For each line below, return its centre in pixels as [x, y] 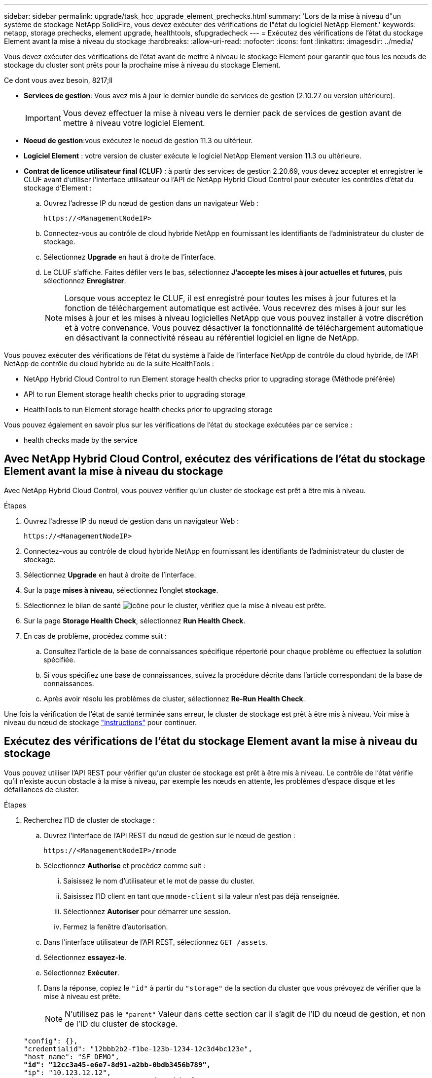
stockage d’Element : [58, 188]
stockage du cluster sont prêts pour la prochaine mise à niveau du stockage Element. [142, 65]
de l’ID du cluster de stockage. [121, 1023]
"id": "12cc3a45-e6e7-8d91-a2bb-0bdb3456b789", [117, 1064]
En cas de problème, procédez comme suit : [95, 636]
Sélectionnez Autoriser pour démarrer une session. [147, 911]
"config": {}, [51, 1041]
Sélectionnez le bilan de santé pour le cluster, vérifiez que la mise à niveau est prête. [175, 605]
